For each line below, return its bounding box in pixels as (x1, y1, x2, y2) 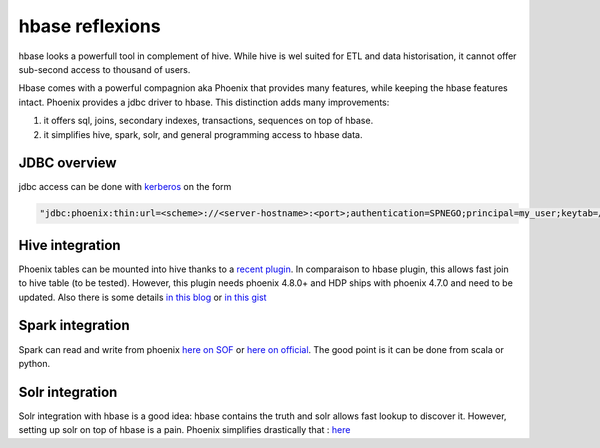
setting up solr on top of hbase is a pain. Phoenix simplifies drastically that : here (18, 424, 351, 436)
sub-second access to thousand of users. (18, 63, 191, 75)
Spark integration (18, 317, 130, 334)
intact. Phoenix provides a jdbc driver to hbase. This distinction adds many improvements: (18, 96, 390, 108)
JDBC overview (18, 155, 117, 172)
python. (18, 357, 50, 369)
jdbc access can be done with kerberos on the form (18, 181, 232, 193)
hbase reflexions (18, 15, 161, 37)
